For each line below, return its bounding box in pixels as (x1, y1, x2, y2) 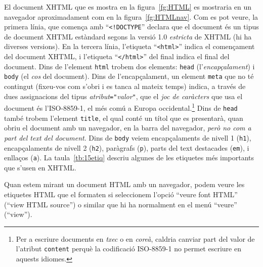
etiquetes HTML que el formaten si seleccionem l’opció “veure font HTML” (4, 189, 238, 200)
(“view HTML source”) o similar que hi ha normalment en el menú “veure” (4, 199, 237, 209)
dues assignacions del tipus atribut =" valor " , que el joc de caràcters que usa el (4, 91, 243, 101)
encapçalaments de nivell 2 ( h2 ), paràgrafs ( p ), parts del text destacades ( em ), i (4, 142, 249, 153)
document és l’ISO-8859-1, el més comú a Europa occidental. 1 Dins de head (4, 101, 238, 113)
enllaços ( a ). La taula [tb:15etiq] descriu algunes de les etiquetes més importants (4, 152, 254, 163)
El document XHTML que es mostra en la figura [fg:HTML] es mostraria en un (4, 2, 252, 12)
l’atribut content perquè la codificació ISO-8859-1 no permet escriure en (16, 243, 241, 254)
